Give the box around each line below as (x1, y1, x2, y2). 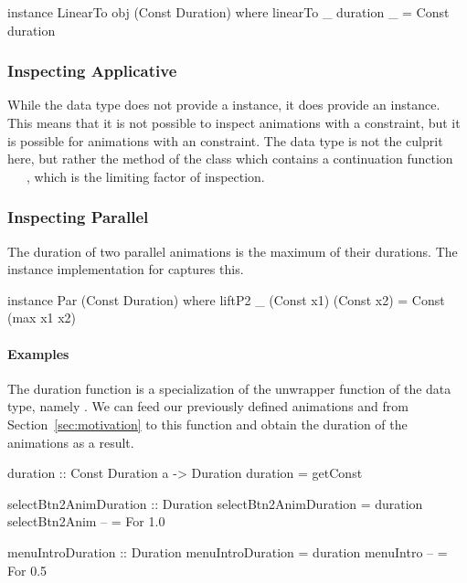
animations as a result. (7, 432, 134, 451)
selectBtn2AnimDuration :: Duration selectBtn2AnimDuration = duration (7, 493, 423, 513)
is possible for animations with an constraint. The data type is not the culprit (7, 131, 443, 150)
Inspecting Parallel (7, 206, 149, 228)
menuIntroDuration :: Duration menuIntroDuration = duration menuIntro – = (7, 542, 448, 561)
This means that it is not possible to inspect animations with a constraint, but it (7, 113, 461, 132)
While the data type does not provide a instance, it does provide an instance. (7, 95, 440, 114)
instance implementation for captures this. (7, 260, 244, 279)
